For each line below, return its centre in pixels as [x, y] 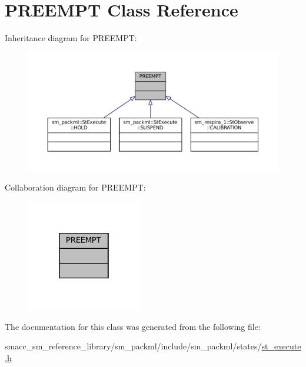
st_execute [281, 346]
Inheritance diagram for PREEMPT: [71, 38]
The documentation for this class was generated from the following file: [133, 326]
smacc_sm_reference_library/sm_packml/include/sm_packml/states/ [133, 346]
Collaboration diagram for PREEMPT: [75, 187]
